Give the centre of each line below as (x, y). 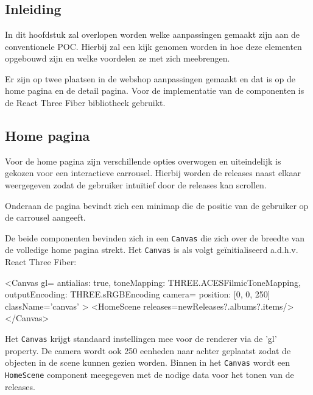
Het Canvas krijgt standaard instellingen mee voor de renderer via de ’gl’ (141, 339)
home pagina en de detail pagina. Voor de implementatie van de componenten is (155, 91)
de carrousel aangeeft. (45, 217)
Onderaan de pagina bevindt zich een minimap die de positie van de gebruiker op (157, 205)
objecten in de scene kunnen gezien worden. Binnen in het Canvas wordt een (147, 362)
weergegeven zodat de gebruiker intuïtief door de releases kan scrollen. (136, 184)
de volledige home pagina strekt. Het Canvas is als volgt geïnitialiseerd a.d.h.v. (152, 250)
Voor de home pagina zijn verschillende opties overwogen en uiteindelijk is (143, 161)
